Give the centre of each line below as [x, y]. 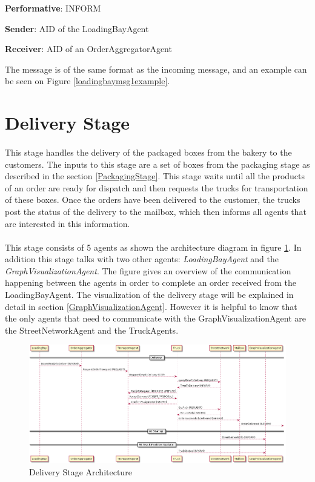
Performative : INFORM [53, 8]
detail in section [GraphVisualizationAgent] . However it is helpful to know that [151, 306]
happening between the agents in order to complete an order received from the [151, 282]
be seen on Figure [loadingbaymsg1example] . [88, 81]
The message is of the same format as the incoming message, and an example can [156, 69]
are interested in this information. [68, 223]
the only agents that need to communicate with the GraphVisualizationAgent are [155, 318]
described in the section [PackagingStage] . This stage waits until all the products [155, 176]
